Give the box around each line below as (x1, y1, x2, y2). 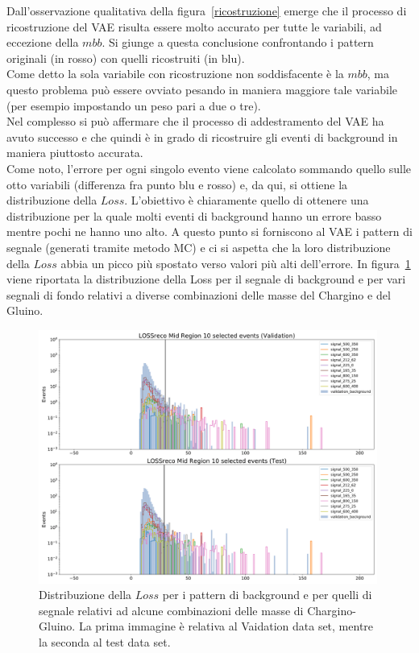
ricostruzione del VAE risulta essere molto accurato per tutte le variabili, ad (6, 18, 382, 35)
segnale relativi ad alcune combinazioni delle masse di (39, 601, 304, 618)
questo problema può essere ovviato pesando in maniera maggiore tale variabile (6, 81, 398, 97)
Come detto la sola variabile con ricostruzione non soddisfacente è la (6, 65, 344, 82)
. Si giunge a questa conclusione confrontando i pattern (102, 34, 374, 51)
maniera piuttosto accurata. (6, 144, 143, 161)
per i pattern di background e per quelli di (162, 586, 372, 603)
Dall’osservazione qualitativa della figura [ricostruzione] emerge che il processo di (6, 2, 407, 19)
